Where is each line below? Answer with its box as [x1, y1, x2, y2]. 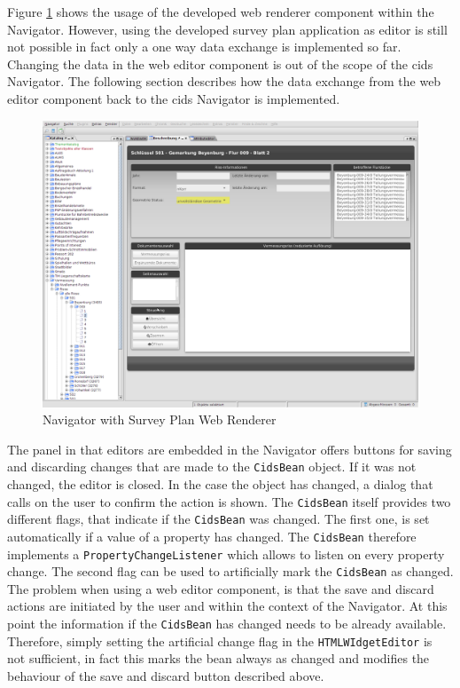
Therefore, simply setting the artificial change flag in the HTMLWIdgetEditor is [7, 631, 433, 650]
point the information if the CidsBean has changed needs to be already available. [7, 614, 447, 633]
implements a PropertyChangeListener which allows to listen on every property [7, 544, 445, 563]
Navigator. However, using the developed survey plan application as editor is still [7, 20, 448, 38]
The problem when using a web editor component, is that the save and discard [7, 579, 434, 597]
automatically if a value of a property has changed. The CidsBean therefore [7, 526, 417, 545]
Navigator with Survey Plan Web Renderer [43, 410, 277, 429]
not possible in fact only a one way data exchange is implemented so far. [7, 37, 402, 56]
